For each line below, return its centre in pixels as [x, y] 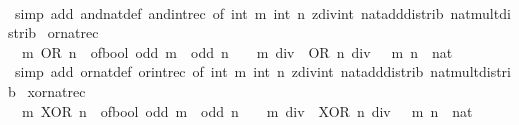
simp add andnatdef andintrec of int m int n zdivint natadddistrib [229, 12]
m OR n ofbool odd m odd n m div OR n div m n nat [237, 51]
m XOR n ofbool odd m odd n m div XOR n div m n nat [247, 110]
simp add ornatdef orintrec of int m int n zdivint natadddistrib [219, 71]
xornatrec [56, 90]
